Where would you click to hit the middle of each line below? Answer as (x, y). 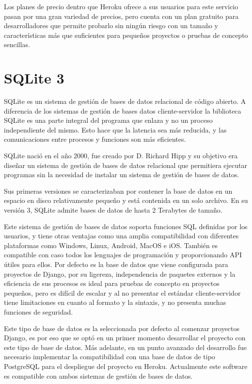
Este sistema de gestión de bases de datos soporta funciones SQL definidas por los (126, 226)
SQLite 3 (34, 78)
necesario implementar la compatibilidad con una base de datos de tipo (110, 357)
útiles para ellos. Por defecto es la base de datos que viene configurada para (116, 264)
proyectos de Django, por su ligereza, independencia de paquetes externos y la (120, 274)
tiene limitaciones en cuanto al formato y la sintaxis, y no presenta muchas (115, 302)
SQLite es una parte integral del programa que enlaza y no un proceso (108, 120)
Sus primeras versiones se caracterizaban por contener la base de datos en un (118, 191)
